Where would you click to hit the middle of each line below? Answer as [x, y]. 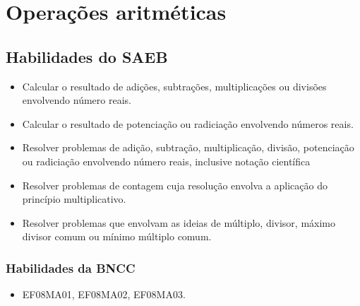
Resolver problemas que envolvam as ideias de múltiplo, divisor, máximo [179, 222]
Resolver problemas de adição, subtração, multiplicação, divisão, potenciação [188, 147]
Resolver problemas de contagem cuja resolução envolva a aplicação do [175, 185]
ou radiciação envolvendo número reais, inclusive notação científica [166, 161]
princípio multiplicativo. [74, 199]
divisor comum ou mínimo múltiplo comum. [117, 236]
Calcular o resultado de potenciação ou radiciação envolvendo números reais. [188, 123]
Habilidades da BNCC [71, 267]
